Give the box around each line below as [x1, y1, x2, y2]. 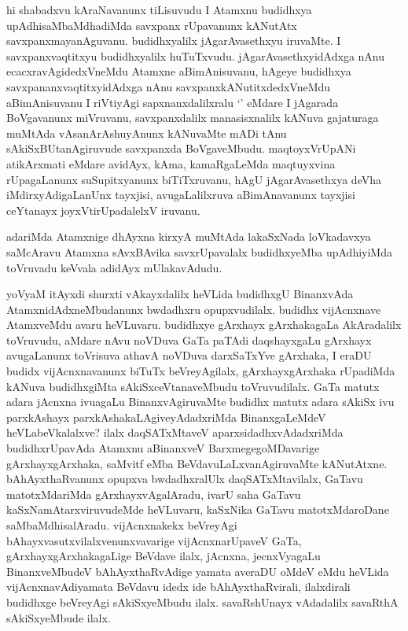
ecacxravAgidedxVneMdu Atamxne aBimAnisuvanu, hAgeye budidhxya [6, 63, 351, 79]
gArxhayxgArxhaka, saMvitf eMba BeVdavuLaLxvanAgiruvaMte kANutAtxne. [6, 455, 388, 471]
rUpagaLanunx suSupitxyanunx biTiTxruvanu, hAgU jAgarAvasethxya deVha [6, 171, 381, 187]
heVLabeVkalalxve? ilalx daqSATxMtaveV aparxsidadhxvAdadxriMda [6, 424, 344, 441]
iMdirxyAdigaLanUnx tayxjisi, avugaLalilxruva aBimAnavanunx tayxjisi [6, 186, 355, 203]
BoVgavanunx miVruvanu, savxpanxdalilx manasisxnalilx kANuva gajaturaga [6, 109, 379, 126]
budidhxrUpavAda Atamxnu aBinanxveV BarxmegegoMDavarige [6, 440, 320, 456]
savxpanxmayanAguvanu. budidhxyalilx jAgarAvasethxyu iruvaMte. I [6, 32, 341, 49]
